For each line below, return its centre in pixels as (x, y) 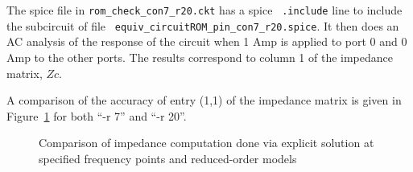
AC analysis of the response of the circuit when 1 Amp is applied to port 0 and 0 (207, 41)
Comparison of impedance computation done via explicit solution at (206, 143)
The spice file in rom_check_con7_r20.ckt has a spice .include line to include (204, 10)
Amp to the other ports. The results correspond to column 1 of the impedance (200, 57)
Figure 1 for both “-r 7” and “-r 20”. (97, 115)
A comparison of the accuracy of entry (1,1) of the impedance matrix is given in (204, 100)
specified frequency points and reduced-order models (168, 158)
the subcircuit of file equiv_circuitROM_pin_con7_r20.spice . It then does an (203, 25)
